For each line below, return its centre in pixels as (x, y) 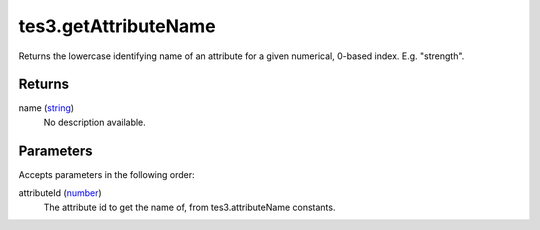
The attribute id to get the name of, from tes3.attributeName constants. (189, 207)
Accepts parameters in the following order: (106, 174)
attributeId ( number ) (60, 193)
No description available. (95, 122)
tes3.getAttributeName (117, 26)
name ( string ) (46, 108)
